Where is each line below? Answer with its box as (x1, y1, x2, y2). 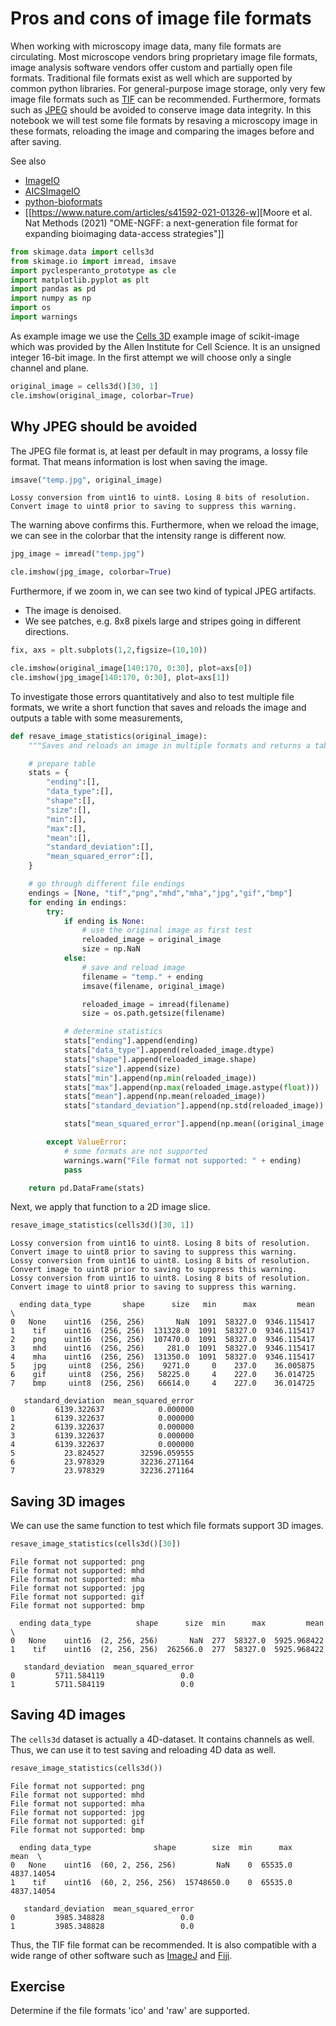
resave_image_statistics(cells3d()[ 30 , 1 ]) (10, 1220, 195, 1231)
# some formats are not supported (63, 1146, 208, 1156)
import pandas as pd (10, 284, 97, 294)
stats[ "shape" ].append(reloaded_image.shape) (63, 1054, 257, 1064)
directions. (24, 626, 70, 638)
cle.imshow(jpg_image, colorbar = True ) (10, 567, 172, 577)
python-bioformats (24, 195, 103, 207)
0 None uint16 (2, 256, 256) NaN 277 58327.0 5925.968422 (10, 1635, 325, 1646)
